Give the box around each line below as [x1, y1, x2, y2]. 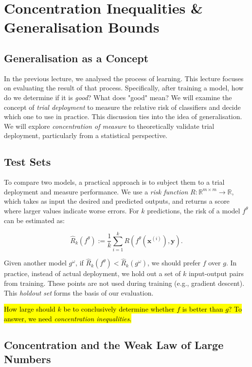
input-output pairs [189, 268, 244, 279]
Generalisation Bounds [4, 17, 160, 37]
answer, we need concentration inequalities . [4, 313, 132, 323]
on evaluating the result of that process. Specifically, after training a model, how [4, 83, 244, 93]
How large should [4, 304, 55, 314]
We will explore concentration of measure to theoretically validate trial [4, 121, 215, 131]
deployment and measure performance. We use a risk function [4, 186, 188, 196]
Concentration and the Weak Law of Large [4, 337, 224, 352]
